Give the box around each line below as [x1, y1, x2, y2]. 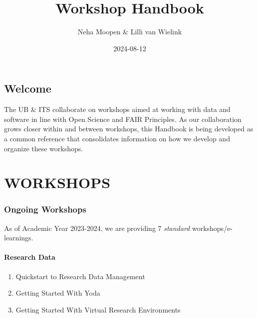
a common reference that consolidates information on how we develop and [4, 133, 230, 143]
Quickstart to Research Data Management [15, 271, 145, 281]
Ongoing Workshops [4, 203, 86, 215]
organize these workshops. [4, 143, 83, 153]
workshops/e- [192, 222, 233, 233]
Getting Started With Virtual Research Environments [15, 304, 181, 315]
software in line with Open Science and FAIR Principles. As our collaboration [4, 113, 242, 124]
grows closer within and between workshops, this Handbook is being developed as [4, 123, 254, 134]
